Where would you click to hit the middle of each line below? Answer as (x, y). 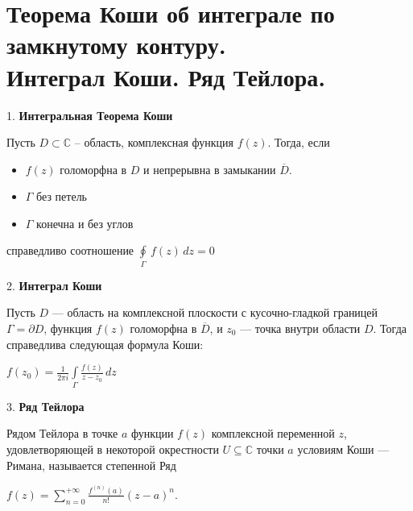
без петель (62, 196)
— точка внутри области (300, 328)
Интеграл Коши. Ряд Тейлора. (166, 76)
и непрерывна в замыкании (210, 169)
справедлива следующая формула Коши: (105, 344)
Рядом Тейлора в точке (62, 433)
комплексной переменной (273, 433)
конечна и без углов (85, 223)
